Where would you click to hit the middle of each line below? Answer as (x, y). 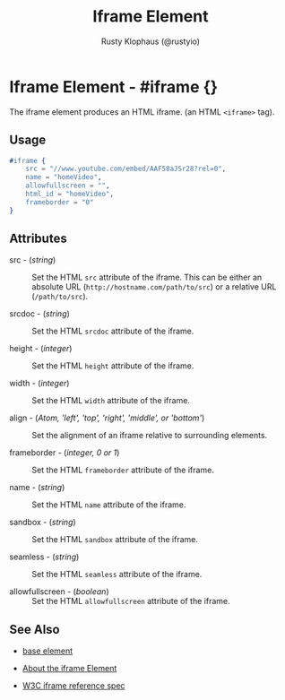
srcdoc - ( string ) (39, 314)
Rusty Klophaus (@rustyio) (151, 41)
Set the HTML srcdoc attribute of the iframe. (113, 331)
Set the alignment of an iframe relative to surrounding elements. (150, 436)
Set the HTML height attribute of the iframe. (113, 366)
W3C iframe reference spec (73, 686)
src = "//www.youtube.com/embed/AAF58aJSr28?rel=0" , (126, 169)
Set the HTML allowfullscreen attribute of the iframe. (131, 601)
